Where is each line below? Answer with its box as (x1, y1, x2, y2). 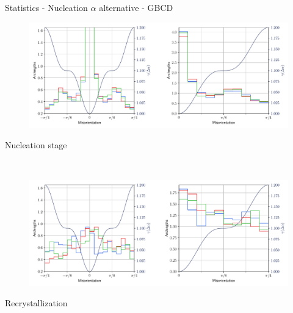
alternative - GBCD (99, 1, 173, 13)
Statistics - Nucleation (5, 1, 88, 13)
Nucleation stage (5, 139, 67, 151)
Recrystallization (5, 297, 68, 309)
